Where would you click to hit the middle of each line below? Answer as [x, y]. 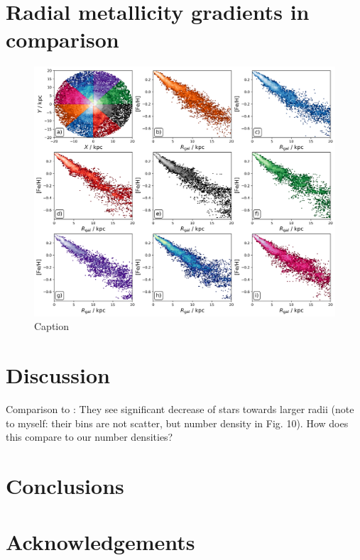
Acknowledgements [100, 541]
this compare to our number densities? [89, 437]
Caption [52, 326]
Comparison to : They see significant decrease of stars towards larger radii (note [180, 409]
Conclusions [65, 486]
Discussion [58, 375]
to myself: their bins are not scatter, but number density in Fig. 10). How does [177, 423]
